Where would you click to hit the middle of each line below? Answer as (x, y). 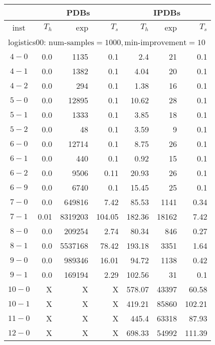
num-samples (71, 43)
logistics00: (27, 42)
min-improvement (156, 43)
